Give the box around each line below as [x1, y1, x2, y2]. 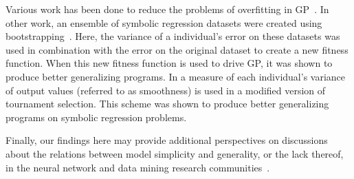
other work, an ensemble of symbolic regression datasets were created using [5, 15, 322, 30]
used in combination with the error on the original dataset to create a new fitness [5, 42, 349, 56]
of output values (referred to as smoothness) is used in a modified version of [5, 83, 326, 97]
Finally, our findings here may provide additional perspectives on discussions [5, 133, 328, 147]
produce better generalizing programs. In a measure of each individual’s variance [5, 69, 346, 83]
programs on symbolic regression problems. [5, 109, 187, 124]
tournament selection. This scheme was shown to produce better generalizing [5, 96, 329, 111]
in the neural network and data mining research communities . [5, 160, 270, 174]
